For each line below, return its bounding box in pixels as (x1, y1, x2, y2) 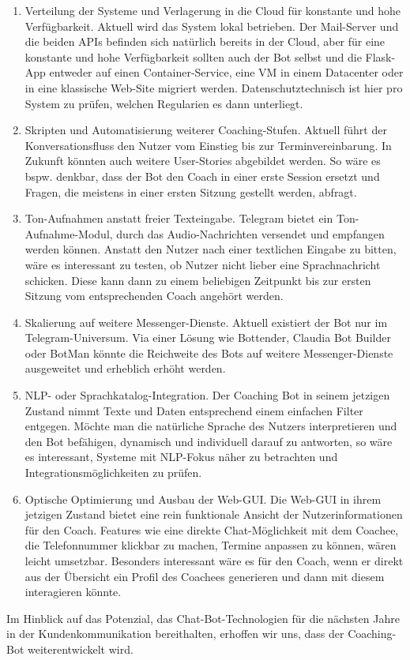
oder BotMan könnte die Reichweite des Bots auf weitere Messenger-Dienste (24, 344, 393, 361)
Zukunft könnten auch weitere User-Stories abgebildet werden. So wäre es (24, 152, 381, 169)
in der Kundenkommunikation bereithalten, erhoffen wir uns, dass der (6, 625, 344, 642)
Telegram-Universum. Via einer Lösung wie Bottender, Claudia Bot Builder (24, 329, 391, 346)
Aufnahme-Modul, (24, 225, 113, 242)
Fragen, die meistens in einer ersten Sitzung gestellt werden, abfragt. (24, 183, 357, 200)
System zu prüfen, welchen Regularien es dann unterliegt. (24, 95, 303, 111)
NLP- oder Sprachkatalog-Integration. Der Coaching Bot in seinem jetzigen (24, 387, 390, 403)
